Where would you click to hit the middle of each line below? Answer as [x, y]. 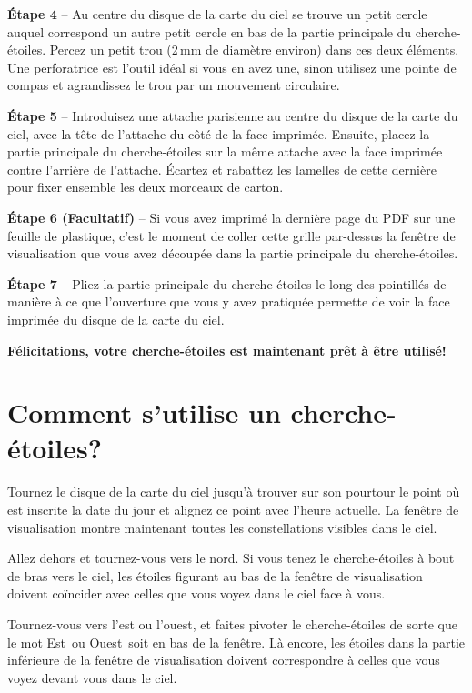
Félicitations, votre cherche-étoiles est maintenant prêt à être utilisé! [227, 350]
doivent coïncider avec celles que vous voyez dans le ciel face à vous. [196, 593]
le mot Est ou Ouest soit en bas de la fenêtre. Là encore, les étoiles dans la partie [236, 642]
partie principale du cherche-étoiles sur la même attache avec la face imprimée [225, 151]
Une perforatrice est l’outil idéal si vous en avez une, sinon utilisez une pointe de [232, 67]
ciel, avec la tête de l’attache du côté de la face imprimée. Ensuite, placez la [219, 133]
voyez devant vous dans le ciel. [92, 677]
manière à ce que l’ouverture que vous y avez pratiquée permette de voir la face [229, 301]
